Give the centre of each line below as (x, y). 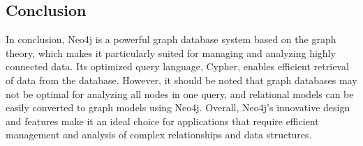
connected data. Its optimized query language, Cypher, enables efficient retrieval (177, 66)
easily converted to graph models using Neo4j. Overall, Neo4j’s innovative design (178, 107)
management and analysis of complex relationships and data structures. (159, 135)
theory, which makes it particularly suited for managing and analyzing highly (171, 52)
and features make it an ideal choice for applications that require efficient (162, 121)
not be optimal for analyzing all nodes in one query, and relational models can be (180, 94)
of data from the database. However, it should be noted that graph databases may (181, 80)
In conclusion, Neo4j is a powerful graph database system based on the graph (171, 39)
